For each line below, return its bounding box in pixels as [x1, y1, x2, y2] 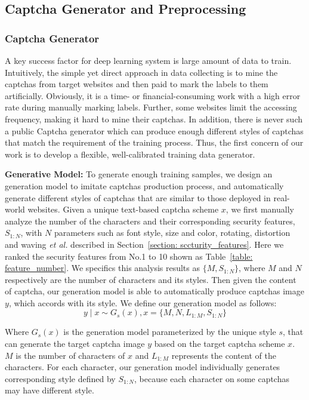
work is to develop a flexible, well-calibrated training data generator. [5, 147, 255, 160]
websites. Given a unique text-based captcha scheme [27, 203, 219, 216]
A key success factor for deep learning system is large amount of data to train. [5, 54, 292, 66]
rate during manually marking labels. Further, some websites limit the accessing [5, 101, 297, 113]
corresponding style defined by [5, 372, 116, 384]
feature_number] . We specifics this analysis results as [5, 261, 200, 274]
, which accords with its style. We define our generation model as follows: [8, 296, 277, 309]
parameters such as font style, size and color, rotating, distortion [54, 226, 291, 239]
